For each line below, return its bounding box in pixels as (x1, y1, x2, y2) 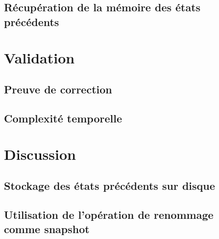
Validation (4, 48, 75, 68)
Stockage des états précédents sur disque (4, 178, 215, 193)
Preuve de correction (4, 81, 112, 96)
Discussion (4, 144, 76, 164)
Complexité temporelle (4, 110, 122, 125)
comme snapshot (4, 221, 90, 237)
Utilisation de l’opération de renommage (4, 207, 214, 222)
